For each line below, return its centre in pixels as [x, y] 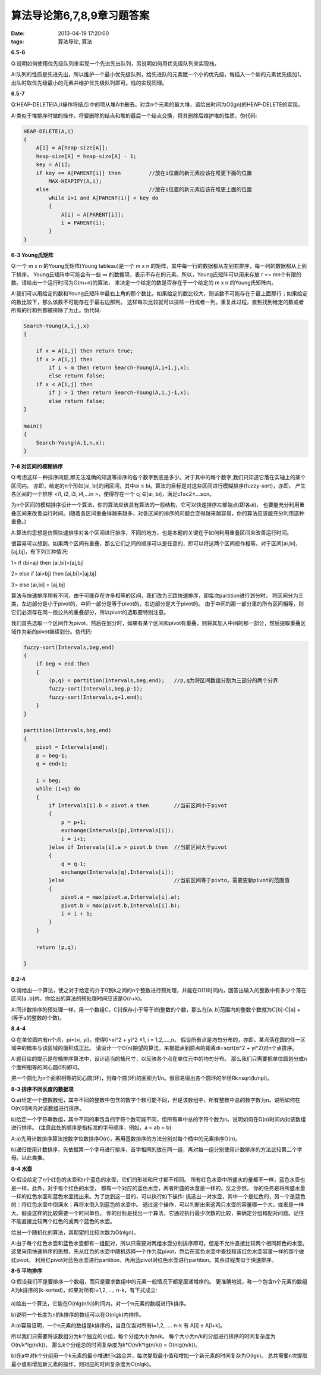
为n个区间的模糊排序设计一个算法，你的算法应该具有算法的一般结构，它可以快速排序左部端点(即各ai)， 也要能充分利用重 [158, 505]
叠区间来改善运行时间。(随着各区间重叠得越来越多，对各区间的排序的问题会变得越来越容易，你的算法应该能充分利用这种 [158, 513]
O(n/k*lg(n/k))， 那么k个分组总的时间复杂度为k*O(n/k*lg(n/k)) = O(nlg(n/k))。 [106, 1345]
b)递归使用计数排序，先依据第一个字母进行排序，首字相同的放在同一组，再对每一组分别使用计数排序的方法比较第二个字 [157, 1149]
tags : [18, 41]
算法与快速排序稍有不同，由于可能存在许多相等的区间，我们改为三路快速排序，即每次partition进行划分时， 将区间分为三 [157, 595]
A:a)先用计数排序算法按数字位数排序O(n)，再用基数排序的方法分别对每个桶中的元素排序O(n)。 [126, 1138]
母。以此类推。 [29, 1158]
